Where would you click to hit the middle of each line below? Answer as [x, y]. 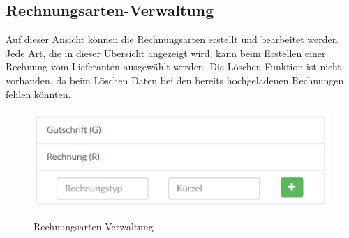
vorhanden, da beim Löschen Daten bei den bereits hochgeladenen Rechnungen [175, 80]
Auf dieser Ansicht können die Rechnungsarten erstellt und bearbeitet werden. [173, 39]
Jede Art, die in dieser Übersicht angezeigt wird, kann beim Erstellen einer [166, 53]
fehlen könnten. [38, 94]
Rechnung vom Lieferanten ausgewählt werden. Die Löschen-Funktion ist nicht [173, 66]
